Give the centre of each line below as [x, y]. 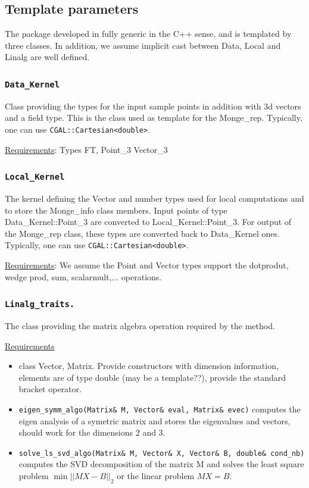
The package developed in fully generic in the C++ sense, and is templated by [148, 34]
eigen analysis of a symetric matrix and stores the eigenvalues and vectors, [154, 420]
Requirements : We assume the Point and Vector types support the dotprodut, [147, 265]
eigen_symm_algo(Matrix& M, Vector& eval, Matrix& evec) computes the [160, 409]
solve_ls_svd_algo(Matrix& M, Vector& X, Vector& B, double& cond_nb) [162, 453]
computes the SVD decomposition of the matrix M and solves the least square [161, 464]
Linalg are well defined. [47, 57]
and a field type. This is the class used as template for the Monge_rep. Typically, [154, 118]
